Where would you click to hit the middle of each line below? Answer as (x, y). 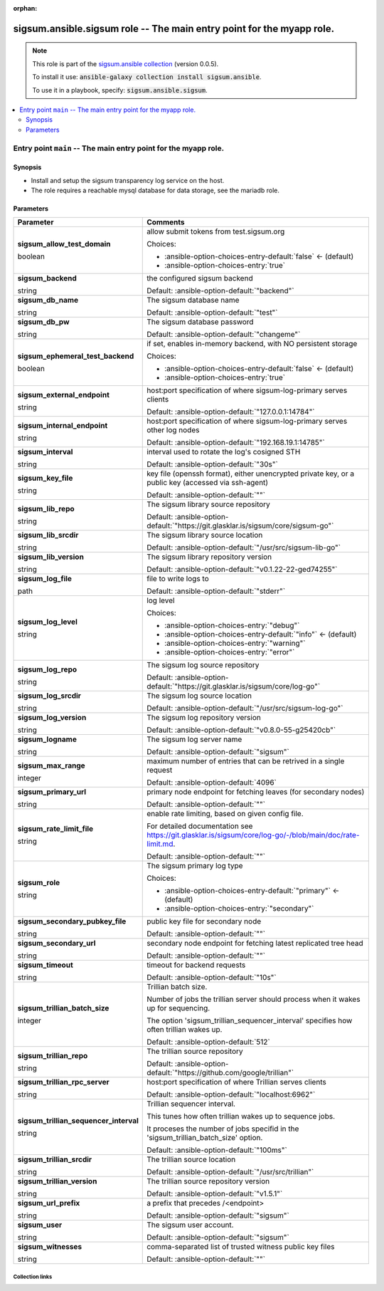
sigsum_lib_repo (46, 509)
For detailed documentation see (200, 826)
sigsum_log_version (52, 718)
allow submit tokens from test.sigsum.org (216, 231)
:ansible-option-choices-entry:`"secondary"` (239, 909)
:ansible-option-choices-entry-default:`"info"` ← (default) (261, 634)
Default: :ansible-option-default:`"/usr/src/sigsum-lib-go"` (244, 548)
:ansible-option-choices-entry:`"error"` (230, 652)
